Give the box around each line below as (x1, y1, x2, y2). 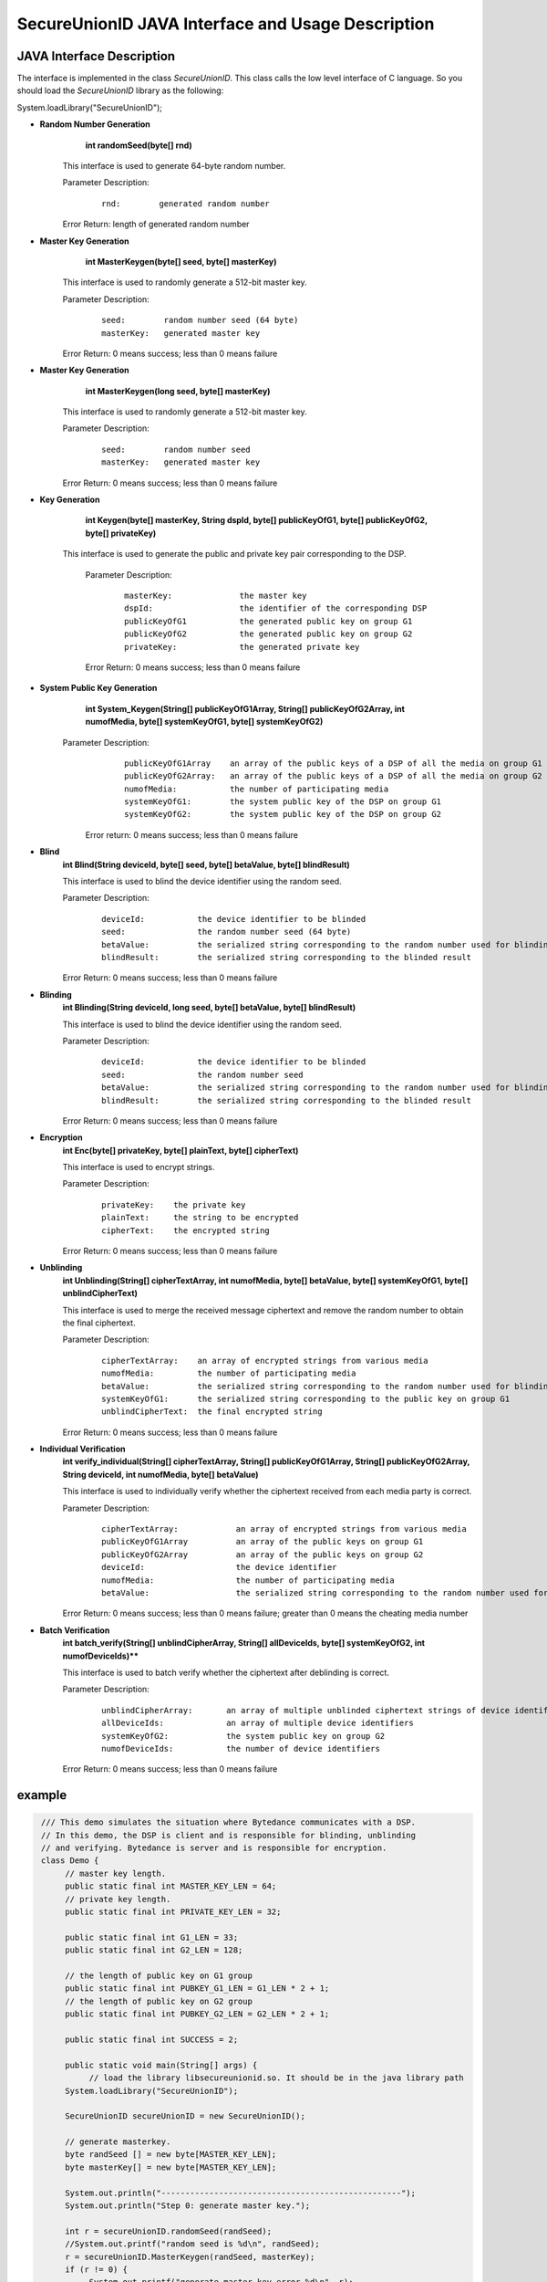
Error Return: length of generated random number (62, 219, 250, 230)
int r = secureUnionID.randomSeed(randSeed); (65, 2225, 273, 2236)
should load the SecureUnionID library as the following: (16, 85, 224, 96)
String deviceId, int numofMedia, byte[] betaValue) (62, 1469, 259, 1480)
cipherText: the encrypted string (101, 1225, 271, 1236)
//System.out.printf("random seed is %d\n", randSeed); (65, 2239, 320, 2249)
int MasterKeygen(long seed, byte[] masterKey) (85, 385, 271, 396)
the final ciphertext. (62, 1317, 136, 1328)
